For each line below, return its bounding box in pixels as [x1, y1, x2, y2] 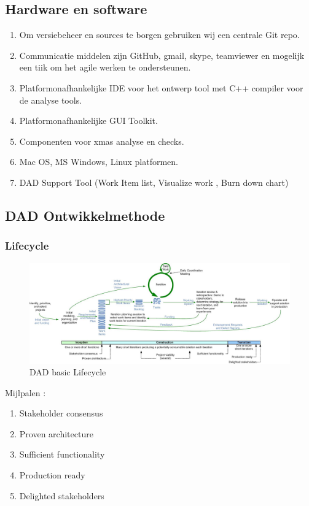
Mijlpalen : [5, 386, 46, 399]
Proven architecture [19, 427, 93, 440]
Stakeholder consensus [19, 407, 103, 420]
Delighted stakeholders [19, 489, 104, 502]
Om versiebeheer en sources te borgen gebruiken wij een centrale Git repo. [19, 28, 300, 41]
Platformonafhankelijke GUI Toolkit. [19, 114, 158, 127]
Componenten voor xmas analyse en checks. [19, 134, 184, 147]
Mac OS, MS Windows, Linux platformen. [19, 155, 178, 168]
